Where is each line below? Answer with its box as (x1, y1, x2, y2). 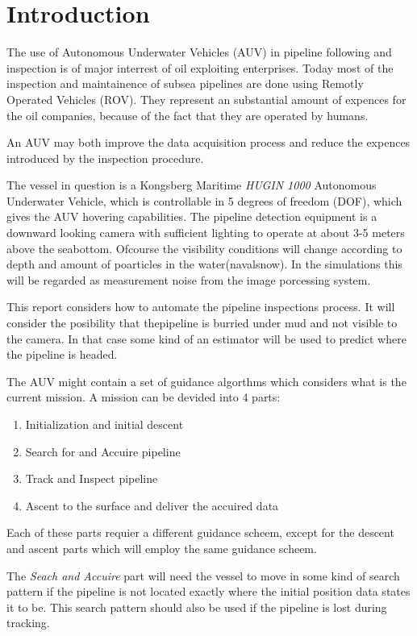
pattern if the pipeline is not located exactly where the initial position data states (6, 583, 411, 600)
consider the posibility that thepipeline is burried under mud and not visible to (6, 314, 398, 331)
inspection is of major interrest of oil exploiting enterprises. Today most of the (6, 59, 394, 76)
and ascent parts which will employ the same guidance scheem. (6, 539, 317, 556)
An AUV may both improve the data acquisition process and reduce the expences (6, 134, 411, 151)
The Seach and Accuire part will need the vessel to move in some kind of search (6, 567, 400, 584)
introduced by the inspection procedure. (6, 149, 204, 166)
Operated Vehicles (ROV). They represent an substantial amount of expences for (6, 90, 407, 107)
